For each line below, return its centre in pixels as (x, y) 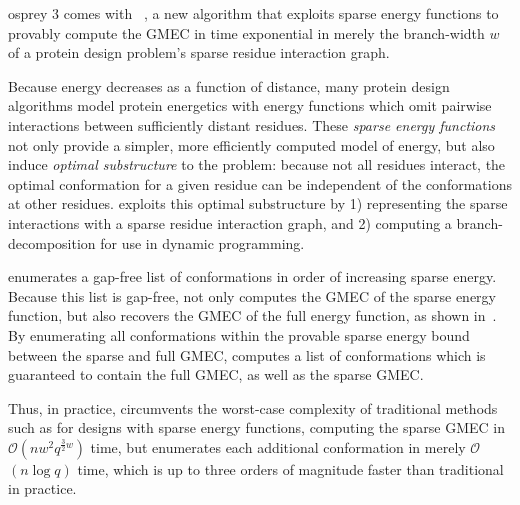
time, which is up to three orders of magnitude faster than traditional (290, 468)
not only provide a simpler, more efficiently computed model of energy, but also (251, 144)
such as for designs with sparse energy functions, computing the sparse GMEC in (256, 427)
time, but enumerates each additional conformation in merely (278, 446)
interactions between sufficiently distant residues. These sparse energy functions (252, 124)
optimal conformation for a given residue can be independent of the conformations (260, 183)
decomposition (52, 242)
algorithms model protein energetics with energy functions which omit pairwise (250, 105)
